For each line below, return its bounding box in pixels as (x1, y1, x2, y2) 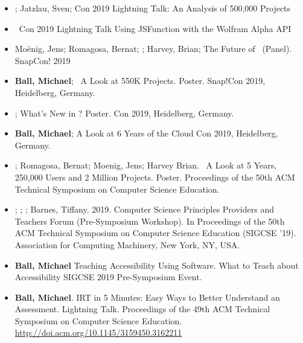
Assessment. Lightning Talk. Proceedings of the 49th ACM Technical (14, 303, 270, 315)
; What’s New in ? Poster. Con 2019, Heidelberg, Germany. (14, 106, 234, 119)
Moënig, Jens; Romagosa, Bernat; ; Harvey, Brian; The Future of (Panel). (14, 42, 292, 55)
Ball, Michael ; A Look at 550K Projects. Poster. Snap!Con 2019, (14, 74, 266, 87)
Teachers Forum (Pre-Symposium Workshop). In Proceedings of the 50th (14, 214, 285, 227)
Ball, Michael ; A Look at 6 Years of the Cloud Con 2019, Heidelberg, (14, 127, 278, 139)
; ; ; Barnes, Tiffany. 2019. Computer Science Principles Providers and (14, 203, 274, 216)
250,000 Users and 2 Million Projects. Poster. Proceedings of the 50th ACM (14, 170, 295, 183)
